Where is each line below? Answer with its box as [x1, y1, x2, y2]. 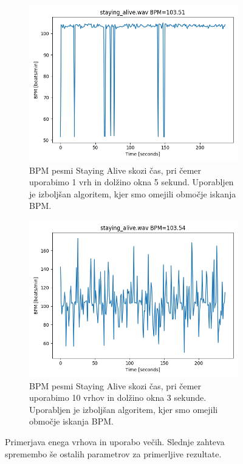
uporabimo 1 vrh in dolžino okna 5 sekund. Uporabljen [29, 176, 234, 188]
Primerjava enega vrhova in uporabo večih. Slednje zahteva [5, 435, 225, 448]
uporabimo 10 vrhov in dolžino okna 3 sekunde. [29, 391, 207, 404]
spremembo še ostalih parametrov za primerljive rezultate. [5, 447, 222, 460]
